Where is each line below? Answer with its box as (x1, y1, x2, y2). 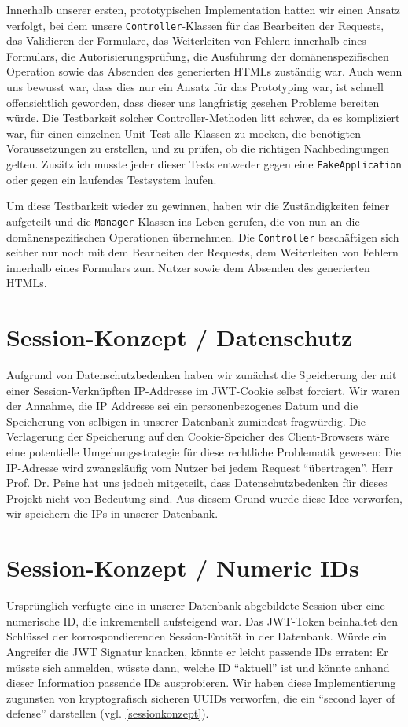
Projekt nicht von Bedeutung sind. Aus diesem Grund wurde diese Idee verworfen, (6, 489, 402, 506)
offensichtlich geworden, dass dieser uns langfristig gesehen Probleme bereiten (6, 94, 380, 110)
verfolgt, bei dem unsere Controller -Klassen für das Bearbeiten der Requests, (6, 17, 384, 33)
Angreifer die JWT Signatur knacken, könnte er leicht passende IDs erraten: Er (6, 643, 388, 659)
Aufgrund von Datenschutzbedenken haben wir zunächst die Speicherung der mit (6, 367, 397, 383)
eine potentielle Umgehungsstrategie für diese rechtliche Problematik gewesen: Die (6, 444, 402, 460)
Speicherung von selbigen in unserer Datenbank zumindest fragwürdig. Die (6, 412, 366, 429)
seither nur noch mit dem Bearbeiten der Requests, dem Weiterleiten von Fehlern (6, 244, 399, 260)
